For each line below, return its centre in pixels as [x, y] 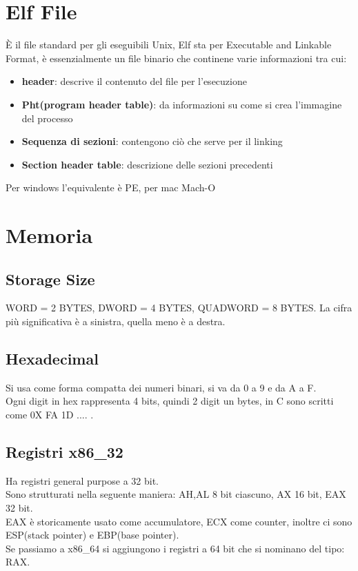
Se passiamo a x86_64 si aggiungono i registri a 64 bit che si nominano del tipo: [175, 548]
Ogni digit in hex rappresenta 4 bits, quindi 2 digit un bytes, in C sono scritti [170, 401]
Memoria [49, 235]
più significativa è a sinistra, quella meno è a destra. [116, 321]
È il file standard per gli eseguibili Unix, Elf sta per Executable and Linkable [169, 45]
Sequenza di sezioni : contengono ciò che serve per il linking [152, 141]
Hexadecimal [52, 359]
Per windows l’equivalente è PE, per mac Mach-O [111, 187]
